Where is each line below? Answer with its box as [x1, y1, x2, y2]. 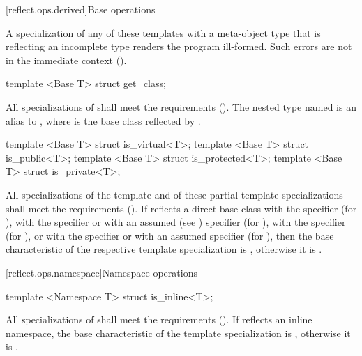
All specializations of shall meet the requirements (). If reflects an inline [6, 312, 312, 327]
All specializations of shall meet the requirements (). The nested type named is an [6, 99, 356, 114]
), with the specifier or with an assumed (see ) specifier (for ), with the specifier [6, 215, 346, 229]
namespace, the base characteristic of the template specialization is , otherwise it [6, 325, 351, 340]
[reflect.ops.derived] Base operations [6, 2, 156, 16]
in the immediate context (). [6, 52, 127, 67]
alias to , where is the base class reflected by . [6, 113, 201, 127]
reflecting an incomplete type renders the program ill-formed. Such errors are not [6, 39, 352, 54]
